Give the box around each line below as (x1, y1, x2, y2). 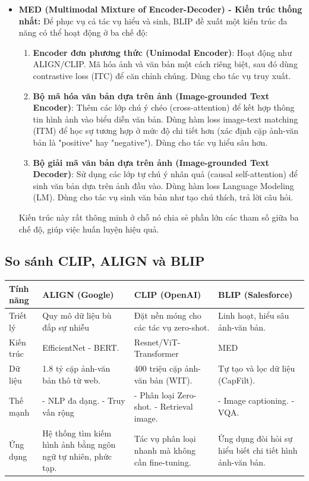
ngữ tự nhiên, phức (42, 449, 112, 462)
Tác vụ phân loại (134, 432, 196, 445)
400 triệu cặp (134, 362, 182, 375)
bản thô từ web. (42, 373, 100, 386)
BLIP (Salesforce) (218, 288, 293, 300)
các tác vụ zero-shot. (134, 320, 210, 333)
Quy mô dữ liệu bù (42, 309, 112, 322)
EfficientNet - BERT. (42, 341, 119, 354)
